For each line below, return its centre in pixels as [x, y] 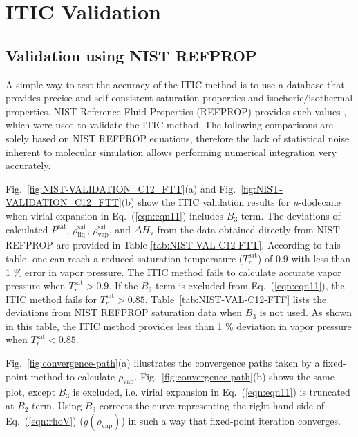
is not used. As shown [306, 312]
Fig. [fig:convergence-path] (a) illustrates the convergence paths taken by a [163, 363]
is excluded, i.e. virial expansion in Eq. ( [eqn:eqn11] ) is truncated [211, 392]
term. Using [57, 406]
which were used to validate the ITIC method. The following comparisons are [169, 125]
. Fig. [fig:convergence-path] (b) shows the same [234, 376]
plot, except [30, 392]
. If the [123, 285]
